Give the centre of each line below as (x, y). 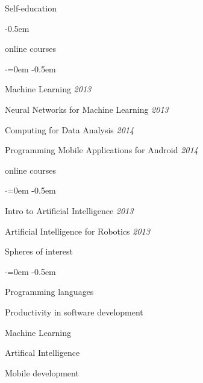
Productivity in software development (74, 312)
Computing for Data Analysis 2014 (70, 129)
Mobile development (42, 372)
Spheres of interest (39, 251)
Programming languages (49, 292)
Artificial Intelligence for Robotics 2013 (77, 231)
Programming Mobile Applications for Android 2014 (101, 150)
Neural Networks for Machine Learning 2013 (87, 109)
